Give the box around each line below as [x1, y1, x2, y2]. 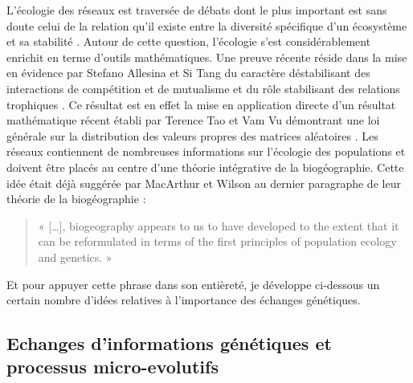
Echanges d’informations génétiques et [6, 331, 332, 356]
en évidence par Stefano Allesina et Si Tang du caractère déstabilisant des [6, 64, 370, 81]
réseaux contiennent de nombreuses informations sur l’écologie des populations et [6, 143, 406, 160]
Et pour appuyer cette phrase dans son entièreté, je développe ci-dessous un [6, 275, 380, 292]
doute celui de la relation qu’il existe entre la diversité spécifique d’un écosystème [6, 17, 407, 34]
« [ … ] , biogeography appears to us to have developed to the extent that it [38, 217, 399, 234]
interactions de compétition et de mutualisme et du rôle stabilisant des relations [6, 79, 400, 96]
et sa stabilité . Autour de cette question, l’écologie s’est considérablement [6, 33, 371, 50]
